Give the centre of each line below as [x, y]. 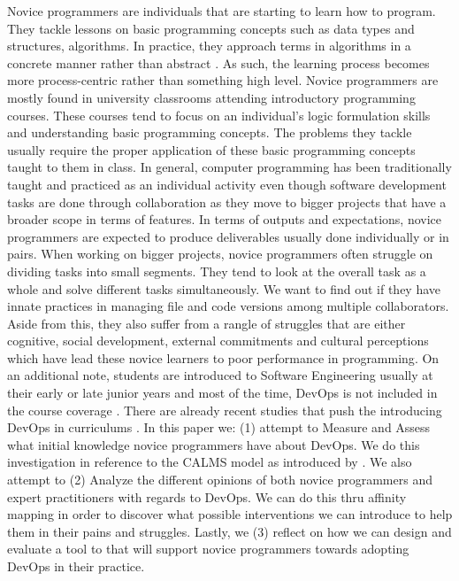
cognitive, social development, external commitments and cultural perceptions [218, 341]
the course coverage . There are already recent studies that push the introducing [225, 410]
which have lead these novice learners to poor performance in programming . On [223, 357]
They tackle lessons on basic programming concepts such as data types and [211, 28]
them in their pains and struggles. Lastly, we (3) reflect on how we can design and [229, 531]
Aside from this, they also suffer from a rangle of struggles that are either [207, 323]
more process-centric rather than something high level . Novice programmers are [223, 80]
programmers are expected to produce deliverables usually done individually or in [228, 236]
